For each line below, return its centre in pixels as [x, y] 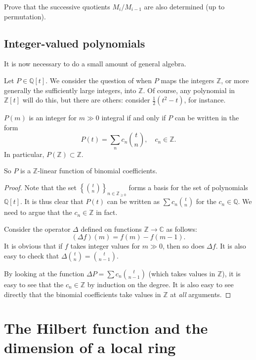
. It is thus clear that [52, 201]
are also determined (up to [184, 6]
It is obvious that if [33, 246]
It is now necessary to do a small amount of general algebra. [95, 64]
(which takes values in [182, 273]
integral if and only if [134, 118]
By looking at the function [44, 273]
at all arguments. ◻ [201, 294]
